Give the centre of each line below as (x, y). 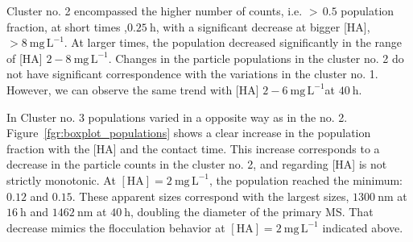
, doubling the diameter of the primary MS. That (252, 212)
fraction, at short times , (67, 26)
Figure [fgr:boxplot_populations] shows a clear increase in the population (189, 133)
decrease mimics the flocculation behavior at (116, 227)
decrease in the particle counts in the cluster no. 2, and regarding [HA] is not (197, 164)
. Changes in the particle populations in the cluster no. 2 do (256, 58)
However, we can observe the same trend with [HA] (133, 89)
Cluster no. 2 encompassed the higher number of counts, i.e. (155, 10)
